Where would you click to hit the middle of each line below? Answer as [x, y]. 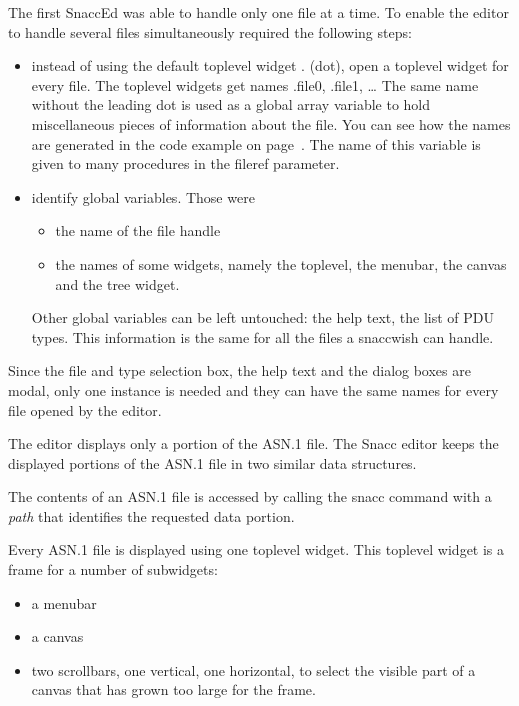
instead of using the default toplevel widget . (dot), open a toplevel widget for [270, 65]
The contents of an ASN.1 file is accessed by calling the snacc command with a [250, 496]
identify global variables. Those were [143, 196]
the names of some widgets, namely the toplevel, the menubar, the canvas [281, 263]
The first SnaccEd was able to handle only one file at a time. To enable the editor [258, 12]
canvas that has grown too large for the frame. [173, 689]
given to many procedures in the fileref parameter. [185, 163]
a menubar [64, 602]
